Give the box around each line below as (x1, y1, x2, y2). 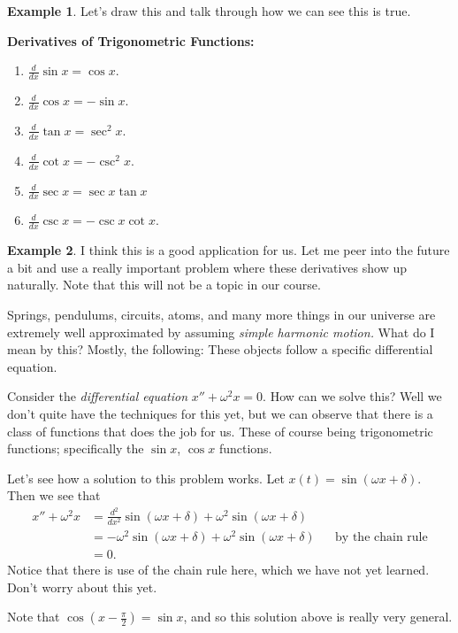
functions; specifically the (7, 439, 144, 458)
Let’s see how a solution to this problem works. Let (7, 468, 285, 487)
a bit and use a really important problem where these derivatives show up (7, 258, 407, 276)
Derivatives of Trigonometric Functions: (7, 31, 255, 50)
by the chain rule (335, 531, 428, 544)
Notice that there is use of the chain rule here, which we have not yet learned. (7, 560, 430, 579)
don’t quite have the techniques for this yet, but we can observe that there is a (7, 404, 433, 422)
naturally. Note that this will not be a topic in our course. (7, 275, 321, 294)
